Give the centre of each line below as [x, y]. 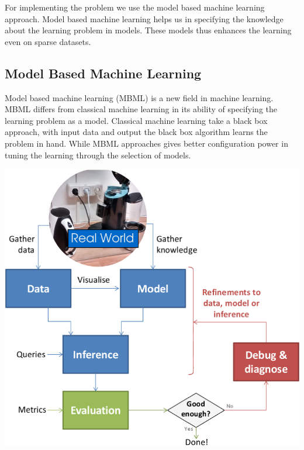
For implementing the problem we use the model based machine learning [135, 7]
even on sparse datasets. [48, 41]
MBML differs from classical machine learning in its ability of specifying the [141, 109]
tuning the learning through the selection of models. [98, 155]
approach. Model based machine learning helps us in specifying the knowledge [144, 18]
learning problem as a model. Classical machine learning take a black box [136, 120]
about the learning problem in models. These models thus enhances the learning [148, 30]
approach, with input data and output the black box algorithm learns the [136, 132]
